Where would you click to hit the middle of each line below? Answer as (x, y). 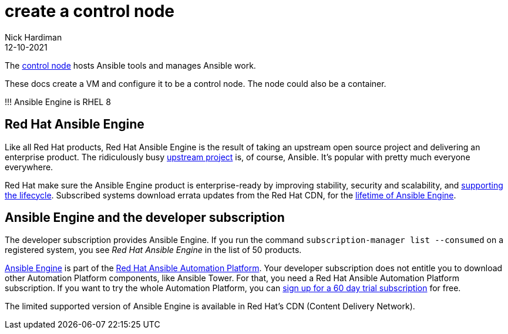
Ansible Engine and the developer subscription (145, 218)
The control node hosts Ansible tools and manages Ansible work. (130, 65)
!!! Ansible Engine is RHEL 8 (58, 102)
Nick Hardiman (33, 37)
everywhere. (29, 167)
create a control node (90, 11)
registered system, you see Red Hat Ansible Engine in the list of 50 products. (153, 250)
